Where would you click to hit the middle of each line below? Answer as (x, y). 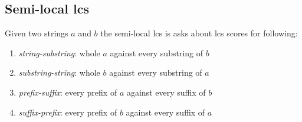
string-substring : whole (59, 52)
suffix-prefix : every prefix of (68, 112)
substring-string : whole (59, 72)
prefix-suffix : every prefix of (68, 92)
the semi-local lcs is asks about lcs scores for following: (199, 33)
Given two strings (37, 33)
